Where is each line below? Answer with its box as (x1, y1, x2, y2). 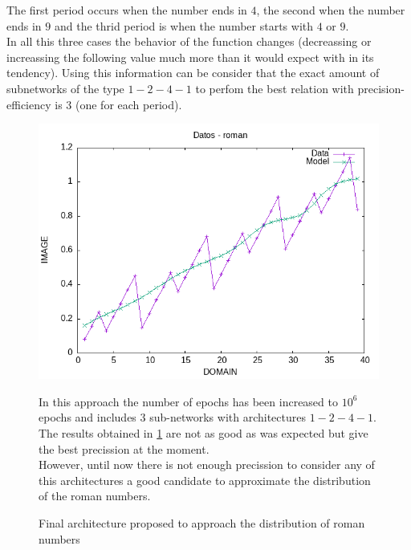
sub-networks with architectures (149, 409, 306, 426)
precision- (357, 79, 405, 96)
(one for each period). (75, 96, 182, 112)
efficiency (6, 96, 51, 112)
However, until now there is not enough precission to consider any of (39, 456, 375, 473)
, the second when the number (256, 2, 405, 18)
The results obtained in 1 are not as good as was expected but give (39, 424, 368, 441)
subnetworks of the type (6, 79, 124, 96)
